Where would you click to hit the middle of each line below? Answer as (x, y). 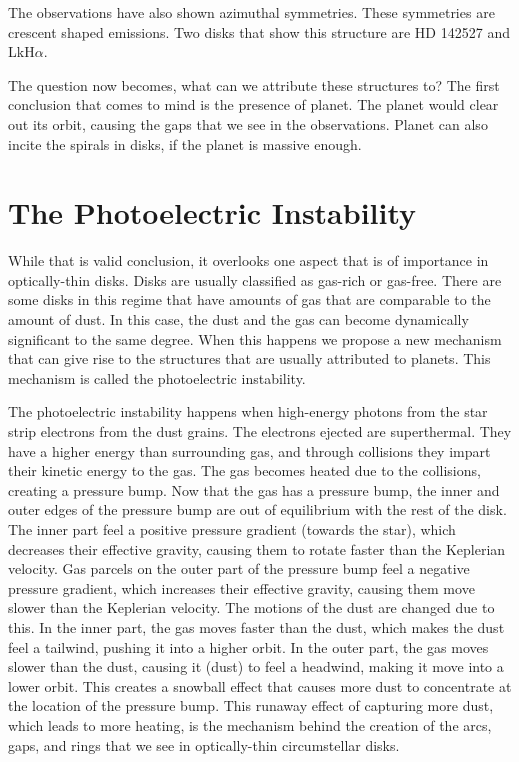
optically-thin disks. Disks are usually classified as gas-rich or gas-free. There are (255, 279)
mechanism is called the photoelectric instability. (157, 377)
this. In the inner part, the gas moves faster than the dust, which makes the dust (256, 626)
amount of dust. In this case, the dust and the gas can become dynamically (238, 319)
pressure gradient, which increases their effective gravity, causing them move (241, 587)
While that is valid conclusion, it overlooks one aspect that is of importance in (248, 260)
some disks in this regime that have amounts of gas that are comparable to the (249, 299)
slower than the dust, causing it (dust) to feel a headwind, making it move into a (256, 666)
